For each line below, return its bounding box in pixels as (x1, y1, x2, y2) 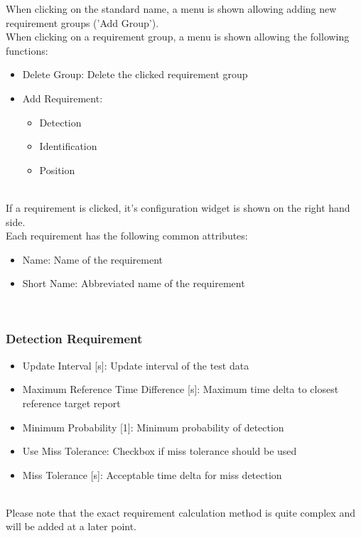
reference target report (22, 395, 121, 410)
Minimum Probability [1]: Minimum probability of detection (22, 419, 284, 434)
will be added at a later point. (6, 519, 137, 534)
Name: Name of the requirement (22, 252, 163, 267)
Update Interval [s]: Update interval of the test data (22, 357, 249, 372)
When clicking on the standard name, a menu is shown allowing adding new (6, 1, 337, 16)
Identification (39, 139, 97, 154)
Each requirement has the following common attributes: (6, 228, 248, 243)
